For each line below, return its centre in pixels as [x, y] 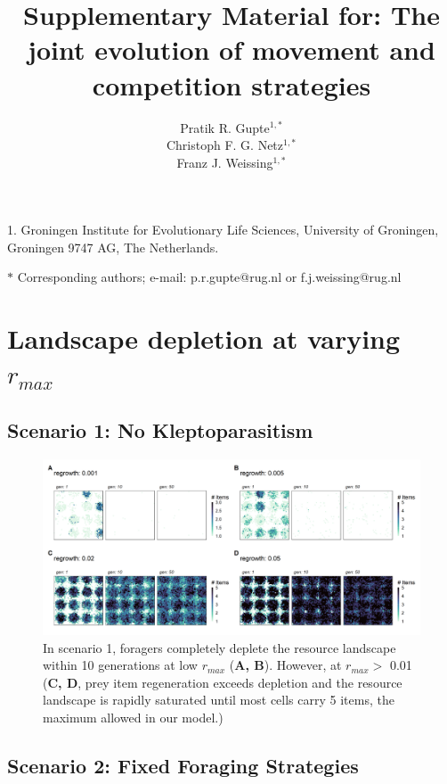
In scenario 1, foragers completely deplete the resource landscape [219, 647]
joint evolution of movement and [232, 50]
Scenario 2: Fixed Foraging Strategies [183, 765]
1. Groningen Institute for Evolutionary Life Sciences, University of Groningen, [223, 230]
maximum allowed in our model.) [133, 717]
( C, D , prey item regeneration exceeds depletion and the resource [223, 682]
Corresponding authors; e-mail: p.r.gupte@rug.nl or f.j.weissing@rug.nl [209, 277]
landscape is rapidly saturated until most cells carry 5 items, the [219, 700]
